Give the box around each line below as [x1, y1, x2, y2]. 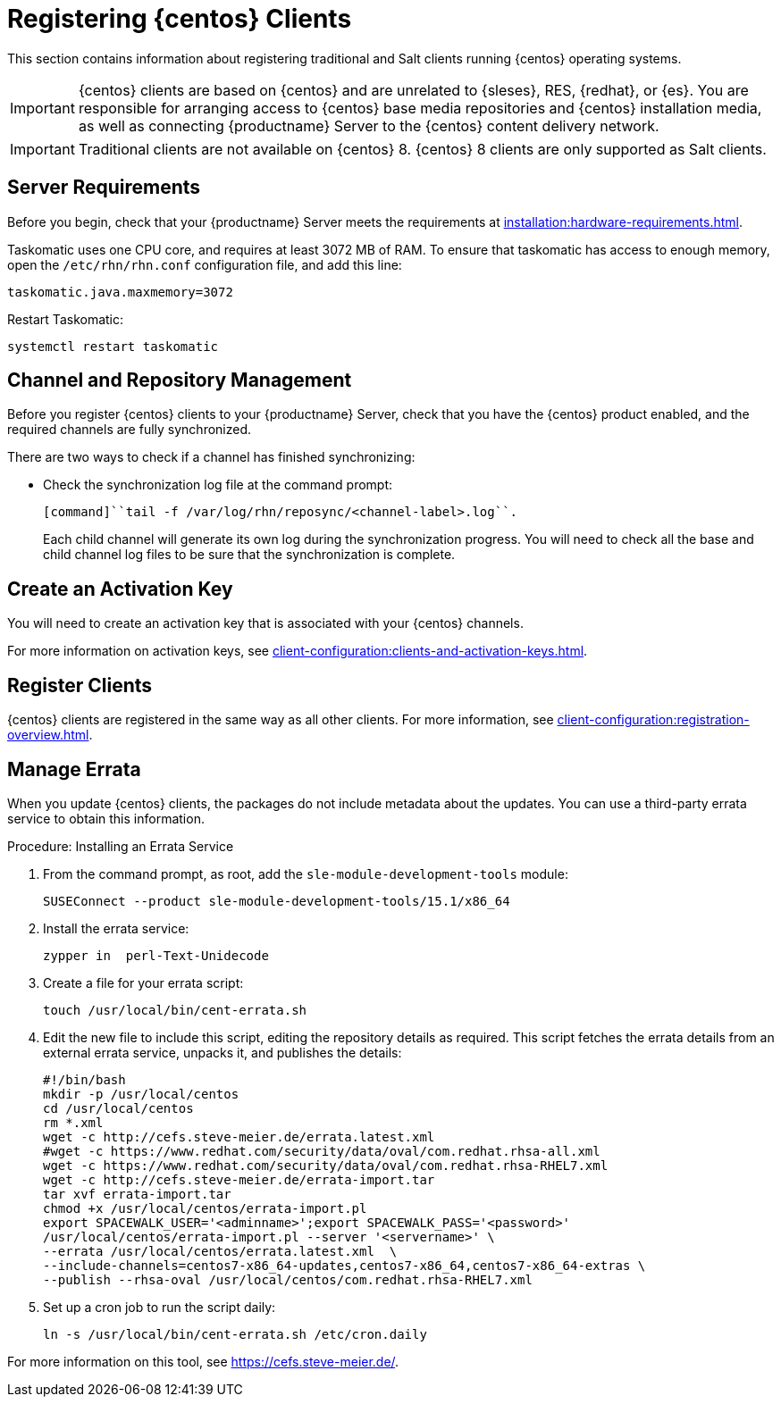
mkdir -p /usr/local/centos [43, 1086, 239, 1101]
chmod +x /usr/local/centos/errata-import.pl [43, 1200, 367, 1216]
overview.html [7, 727, 89, 743]
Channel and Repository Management [7, 369, 352, 392]
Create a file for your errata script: [43, 974, 244, 990]
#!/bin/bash [43, 1072, 126, 1087]
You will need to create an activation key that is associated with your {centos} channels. [7, 615, 524, 631]
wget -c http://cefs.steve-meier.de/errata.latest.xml [43, 1129, 435, 1144]
